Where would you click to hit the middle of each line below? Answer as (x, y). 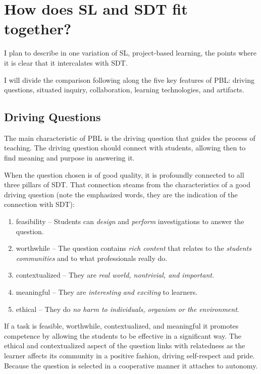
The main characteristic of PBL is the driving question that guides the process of (130, 138)
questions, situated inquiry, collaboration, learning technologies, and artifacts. (124, 90)
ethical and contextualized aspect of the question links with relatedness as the (125, 345)
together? (38, 29)
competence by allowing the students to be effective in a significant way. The (123, 335)
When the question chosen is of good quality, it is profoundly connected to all (124, 174)
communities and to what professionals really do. (92, 258)
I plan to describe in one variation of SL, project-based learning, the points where (130, 53)
